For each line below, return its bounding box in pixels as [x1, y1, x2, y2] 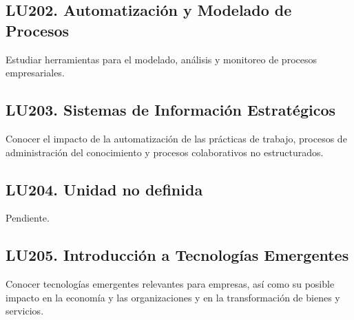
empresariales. [6, 65, 65, 80]
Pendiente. [6, 211, 50, 225]
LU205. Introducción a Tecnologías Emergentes [6, 244, 349, 266]
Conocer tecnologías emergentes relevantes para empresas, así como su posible [6, 277, 335, 291]
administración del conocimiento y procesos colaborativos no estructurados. [6, 145, 324, 159]
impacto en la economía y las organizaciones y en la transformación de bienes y [6, 290, 340, 304]
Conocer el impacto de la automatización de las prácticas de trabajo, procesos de [6, 131, 347, 145]
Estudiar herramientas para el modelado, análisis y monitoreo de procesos [6, 52, 317, 66]
